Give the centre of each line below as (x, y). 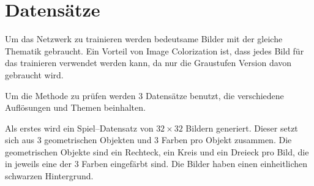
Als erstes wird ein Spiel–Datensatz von (79, 128)
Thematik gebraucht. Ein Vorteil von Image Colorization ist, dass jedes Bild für (155, 50)
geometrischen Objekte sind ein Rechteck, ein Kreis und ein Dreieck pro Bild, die (157, 151)
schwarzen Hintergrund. (49, 176)
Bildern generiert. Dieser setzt (242, 128)
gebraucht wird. (34, 74)
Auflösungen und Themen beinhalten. (75, 107)
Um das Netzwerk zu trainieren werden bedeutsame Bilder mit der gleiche (144, 39)
